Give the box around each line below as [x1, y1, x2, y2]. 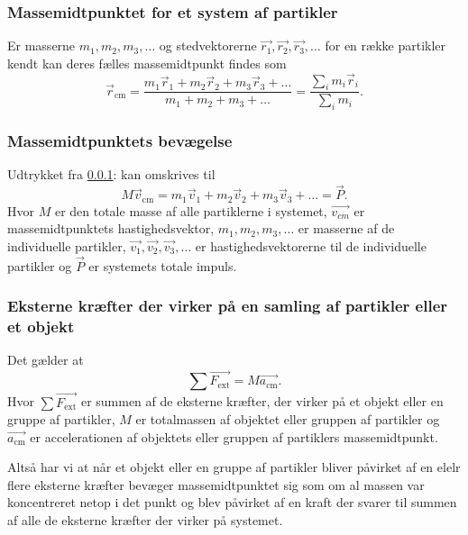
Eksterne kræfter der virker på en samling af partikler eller [7, 295, 448, 317]
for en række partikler [325, 36, 446, 55]
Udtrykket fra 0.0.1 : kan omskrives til [7, 165, 216, 184]
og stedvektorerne [159, 36, 257, 55]
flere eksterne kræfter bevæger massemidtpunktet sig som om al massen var [7, 475, 425, 494]
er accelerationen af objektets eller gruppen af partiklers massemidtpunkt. [30, 427, 438, 446]
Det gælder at [7, 350, 84, 369]
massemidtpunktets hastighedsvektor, [7, 219, 215, 238]
